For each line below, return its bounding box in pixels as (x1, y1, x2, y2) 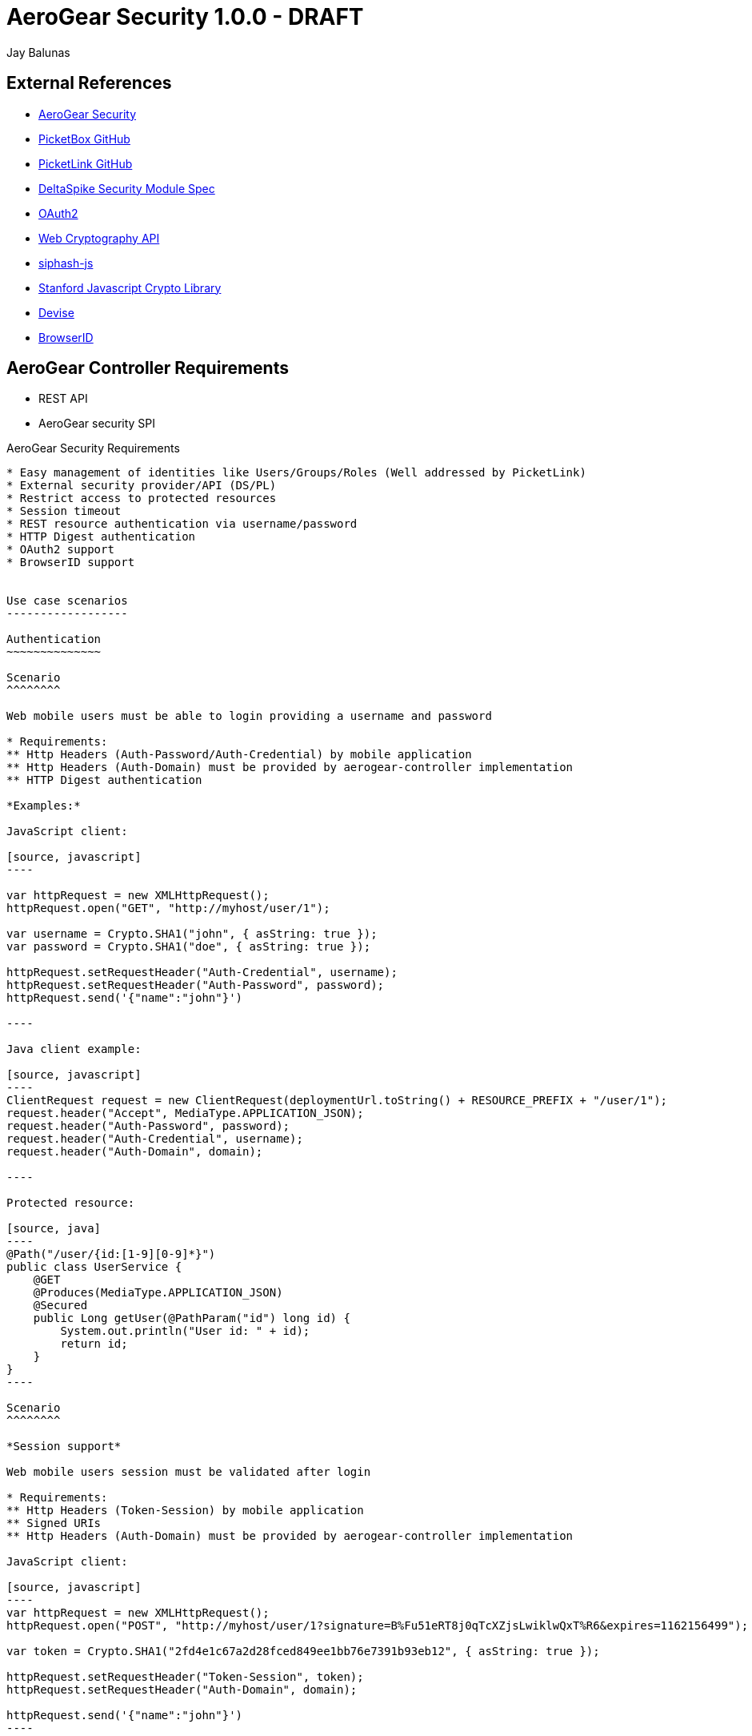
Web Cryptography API (38, 231, 160, 245)
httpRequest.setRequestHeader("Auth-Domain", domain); (6, 1683, 358, 1697)
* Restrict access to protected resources (6, 492, 277, 505)
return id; (60, 1337, 128, 1351)
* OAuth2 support (6, 543, 114, 557)
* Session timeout (6, 504, 122, 518)
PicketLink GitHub (38, 156, 133, 171)
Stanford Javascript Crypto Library (38, 280, 222, 295)
